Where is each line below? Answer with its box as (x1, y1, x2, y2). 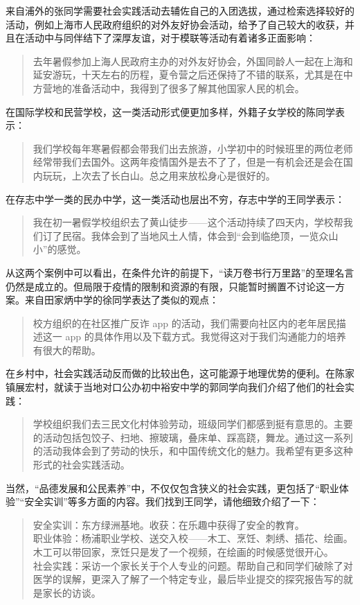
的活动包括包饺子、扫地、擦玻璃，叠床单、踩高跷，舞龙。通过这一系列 (33, 430, 353, 444)
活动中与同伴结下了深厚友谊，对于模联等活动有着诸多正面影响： (24, 30, 316, 45)
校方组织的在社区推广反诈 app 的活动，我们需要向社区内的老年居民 (33, 315, 336, 330)
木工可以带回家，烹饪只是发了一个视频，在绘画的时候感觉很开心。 (33, 545, 334, 559)
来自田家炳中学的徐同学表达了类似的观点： (24, 292, 219, 307)
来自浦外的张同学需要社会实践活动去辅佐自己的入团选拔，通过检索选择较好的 (6, 3, 354, 17)
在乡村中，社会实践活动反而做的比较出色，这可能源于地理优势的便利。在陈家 (6, 366, 354, 380)
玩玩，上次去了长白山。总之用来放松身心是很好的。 (42, 168, 276, 182)
